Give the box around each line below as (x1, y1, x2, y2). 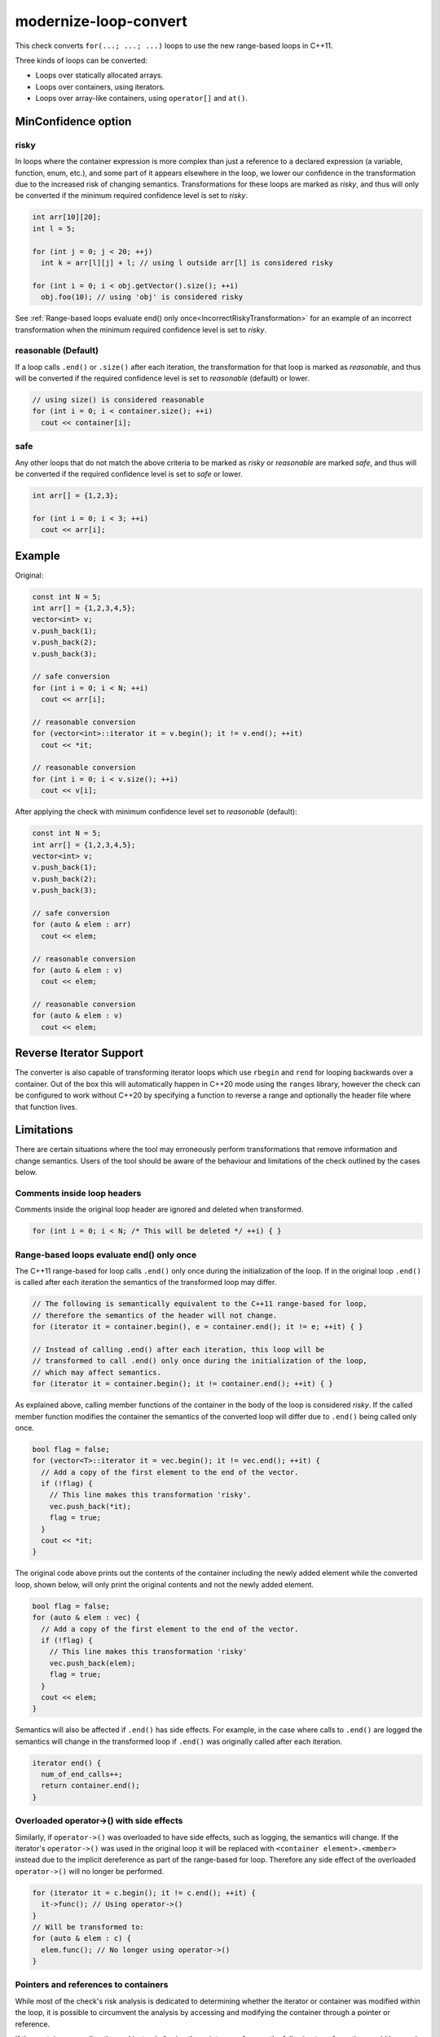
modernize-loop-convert (15, 12, 187, 30)
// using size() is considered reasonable (32, 395, 205, 405)
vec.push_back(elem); (49, 1658, 136, 1668)
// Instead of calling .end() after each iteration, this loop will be (32, 1345, 325, 1354)
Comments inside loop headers (15, 1187, 142, 1199)
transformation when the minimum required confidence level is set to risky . (15, 324, 267, 334)
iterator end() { (32, 1758, 102, 1767)
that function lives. (15, 1102, 77, 1111)
